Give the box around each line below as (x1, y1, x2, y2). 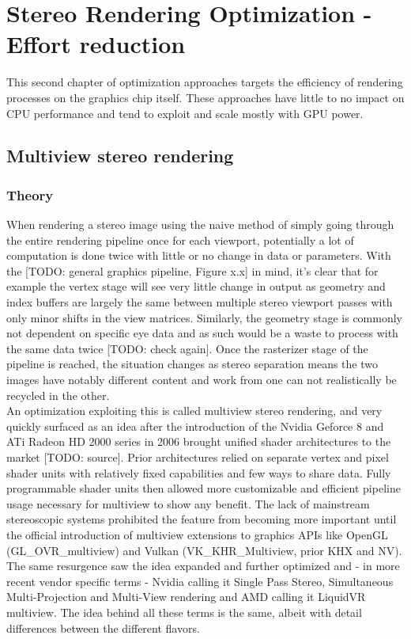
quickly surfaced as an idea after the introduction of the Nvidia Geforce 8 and (6, 417, 384, 434)
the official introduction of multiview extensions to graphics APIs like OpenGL (6, 526, 388, 542)
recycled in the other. (6, 386, 110, 403)
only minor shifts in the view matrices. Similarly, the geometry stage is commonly (6, 309, 403, 325)
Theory (6, 184, 54, 204)
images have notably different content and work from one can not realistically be (6, 371, 397, 388)
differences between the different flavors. (6, 619, 200, 636)
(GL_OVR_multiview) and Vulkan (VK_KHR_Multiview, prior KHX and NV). (6, 542, 402, 558)
